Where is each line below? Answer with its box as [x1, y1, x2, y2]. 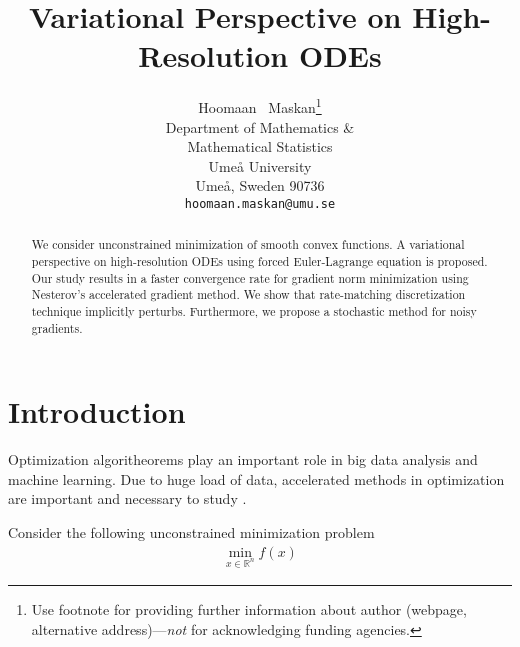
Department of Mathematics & [165, 116, 355, 137]
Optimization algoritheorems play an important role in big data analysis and [8, 449, 478, 470]
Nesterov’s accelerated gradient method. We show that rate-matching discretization [31, 286, 466, 303]
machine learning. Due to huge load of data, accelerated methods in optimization [8, 468, 505, 489]
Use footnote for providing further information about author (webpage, [31, 599, 467, 620]
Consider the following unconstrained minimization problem [8, 522, 375, 543]
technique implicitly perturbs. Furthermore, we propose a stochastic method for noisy [31, 303, 477, 320]
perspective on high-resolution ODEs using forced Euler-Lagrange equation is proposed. [31, 253, 488, 270]
